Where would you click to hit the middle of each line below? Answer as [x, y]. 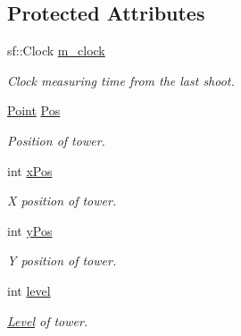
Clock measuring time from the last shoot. [121, 80]
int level [29, 290]
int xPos [30, 170]
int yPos [30, 230]
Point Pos [34, 110]
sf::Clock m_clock [56, 50]
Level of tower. [48, 320]
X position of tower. [62, 201]
